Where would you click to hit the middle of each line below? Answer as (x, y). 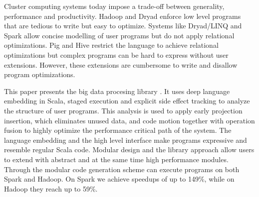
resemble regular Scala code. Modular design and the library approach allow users (129, 149)
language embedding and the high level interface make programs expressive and (126, 140)
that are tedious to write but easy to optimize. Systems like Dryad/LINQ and (123, 26)
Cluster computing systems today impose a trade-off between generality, (114, 6)
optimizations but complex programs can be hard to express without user (116, 54)
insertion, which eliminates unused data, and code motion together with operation (129, 120)
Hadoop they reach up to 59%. (51, 188)
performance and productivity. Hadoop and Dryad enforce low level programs (123, 16)
